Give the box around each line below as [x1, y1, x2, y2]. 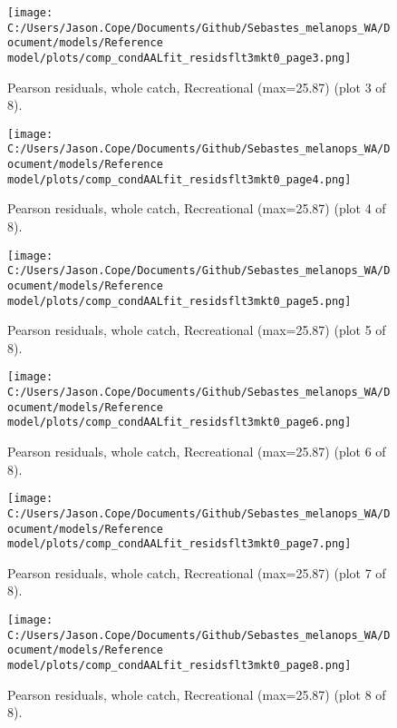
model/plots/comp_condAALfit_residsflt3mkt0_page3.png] [7, 51, 352, 64]
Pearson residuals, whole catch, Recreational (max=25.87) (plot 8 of [7, 684, 386, 703]
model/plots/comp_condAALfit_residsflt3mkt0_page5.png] [7, 294, 352, 308]
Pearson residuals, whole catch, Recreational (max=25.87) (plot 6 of [7, 442, 386, 461]
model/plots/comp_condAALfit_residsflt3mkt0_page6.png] [7, 416, 352, 429]
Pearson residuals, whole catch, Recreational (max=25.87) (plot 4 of [7, 199, 386, 218]
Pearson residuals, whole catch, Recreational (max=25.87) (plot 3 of [7, 77, 386, 96]
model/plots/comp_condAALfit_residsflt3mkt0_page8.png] [7, 659, 352, 673]
